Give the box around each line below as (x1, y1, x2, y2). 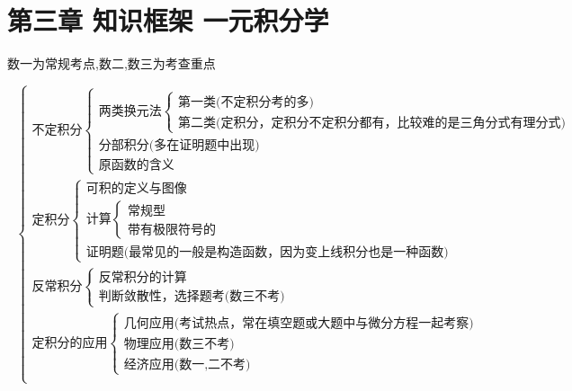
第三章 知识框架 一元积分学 (7, 2, 329, 39)
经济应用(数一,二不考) (123, 358, 251, 371)
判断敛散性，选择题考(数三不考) (98, 290, 285, 304)
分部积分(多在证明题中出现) (98, 138, 260, 152)
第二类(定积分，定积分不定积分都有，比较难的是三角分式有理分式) (177, 116, 566, 129)
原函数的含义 (98, 158, 174, 172)
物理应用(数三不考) (123, 337, 235, 351)
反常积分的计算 (98, 271, 187, 285)
